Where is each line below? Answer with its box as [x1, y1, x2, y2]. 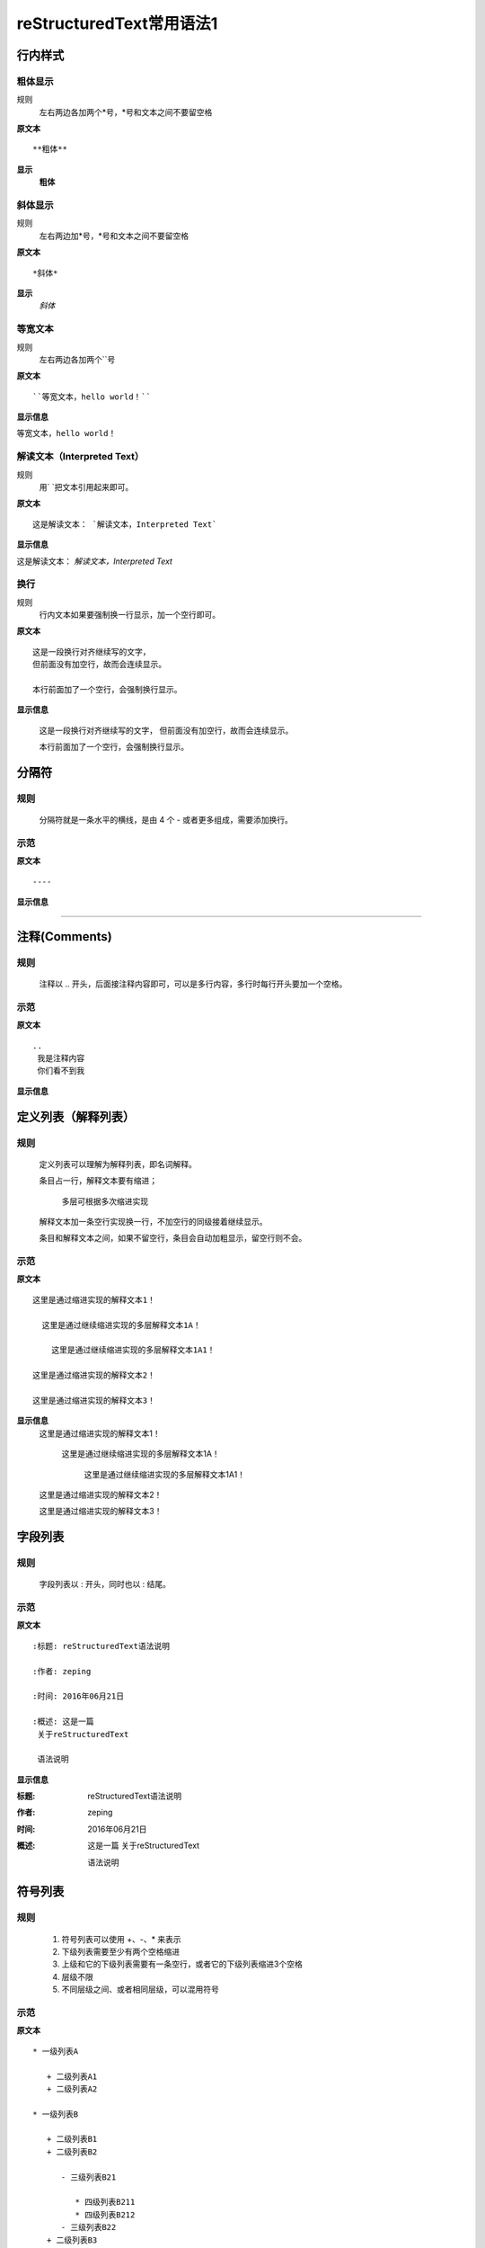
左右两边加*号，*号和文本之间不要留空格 [39, 230, 190, 241]
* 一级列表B [32, 2109, 79, 2119]
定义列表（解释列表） [16, 1109, 135, 1124]
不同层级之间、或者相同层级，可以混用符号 [61, 1984, 219, 1995]
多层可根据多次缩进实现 [61, 1196, 148, 1207]
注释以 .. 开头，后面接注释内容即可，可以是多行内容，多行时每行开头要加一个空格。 [39, 978, 348, 989]
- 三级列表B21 [60, 2172, 117, 2182]
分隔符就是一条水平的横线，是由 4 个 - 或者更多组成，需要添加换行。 [39, 815, 294, 825]
